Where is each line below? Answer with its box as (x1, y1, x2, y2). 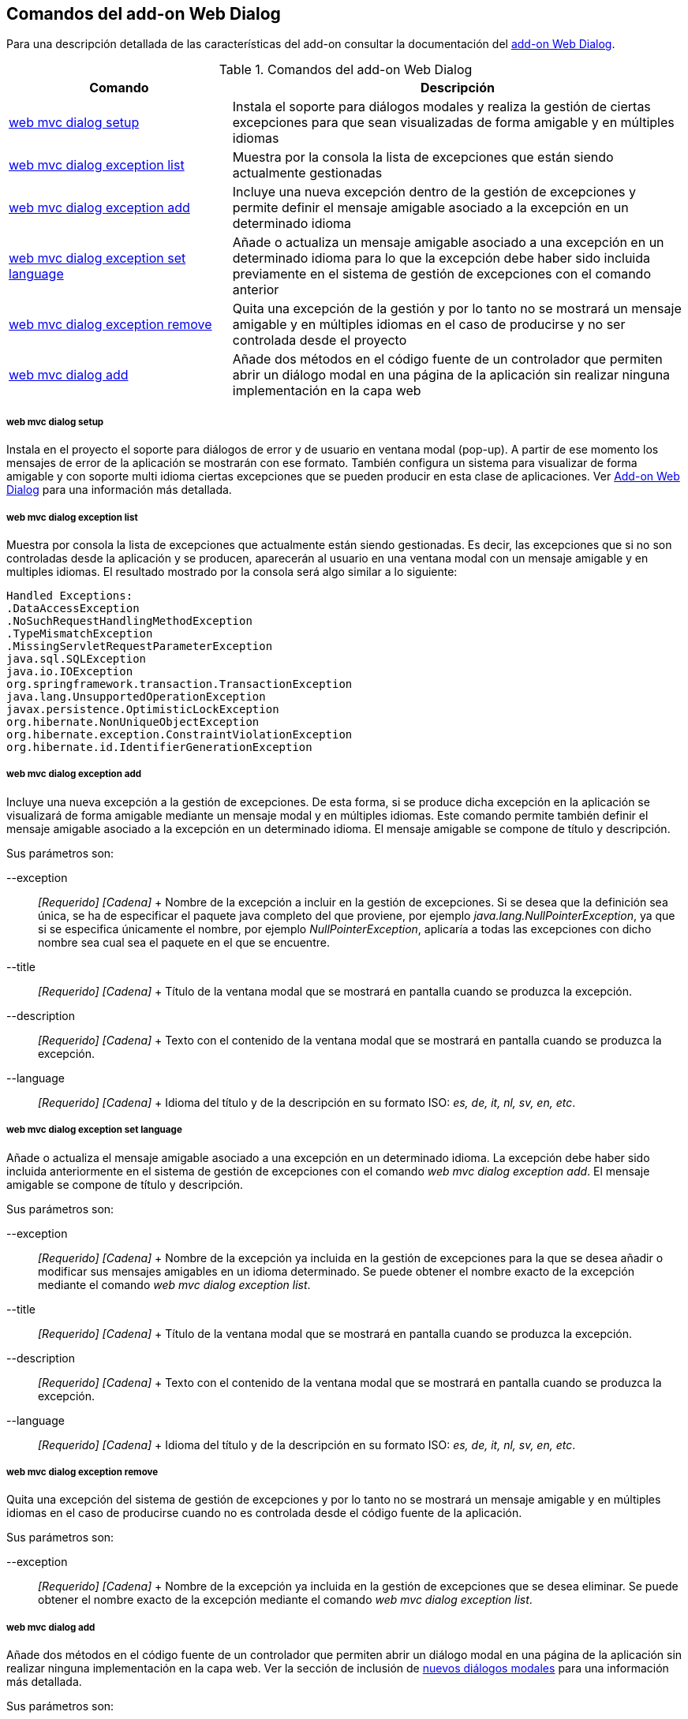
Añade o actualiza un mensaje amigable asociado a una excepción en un (232, 234, 664, 251)
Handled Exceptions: (6, 589, 133, 602)
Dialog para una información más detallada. (6, 483, 232, 497)
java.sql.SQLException (6, 652, 147, 665)
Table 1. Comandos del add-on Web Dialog (219, 62, 473, 78)
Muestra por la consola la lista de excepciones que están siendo (232, 149, 614, 166)
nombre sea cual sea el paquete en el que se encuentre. (38, 935, 330, 949)
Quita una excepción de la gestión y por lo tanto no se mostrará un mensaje (232, 301, 682, 317)
